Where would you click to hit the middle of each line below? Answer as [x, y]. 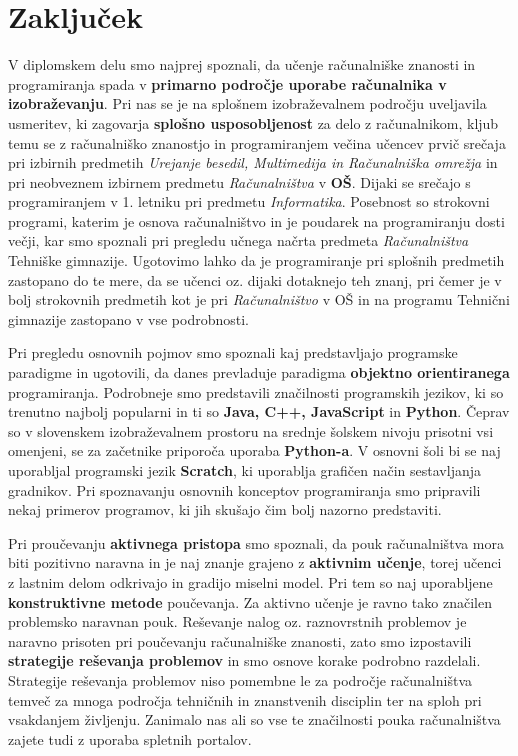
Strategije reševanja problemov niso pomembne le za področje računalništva [240, 679]
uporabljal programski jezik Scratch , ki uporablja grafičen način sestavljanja [244, 470]
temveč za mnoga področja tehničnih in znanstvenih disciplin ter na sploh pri [245, 699]
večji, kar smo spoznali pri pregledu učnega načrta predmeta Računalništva [238, 240]
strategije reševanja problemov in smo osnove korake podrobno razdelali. [244, 660]
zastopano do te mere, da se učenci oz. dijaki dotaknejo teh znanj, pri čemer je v [255, 279]
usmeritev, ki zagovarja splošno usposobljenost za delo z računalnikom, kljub [253, 122]
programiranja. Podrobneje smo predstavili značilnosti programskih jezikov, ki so [256, 391]
